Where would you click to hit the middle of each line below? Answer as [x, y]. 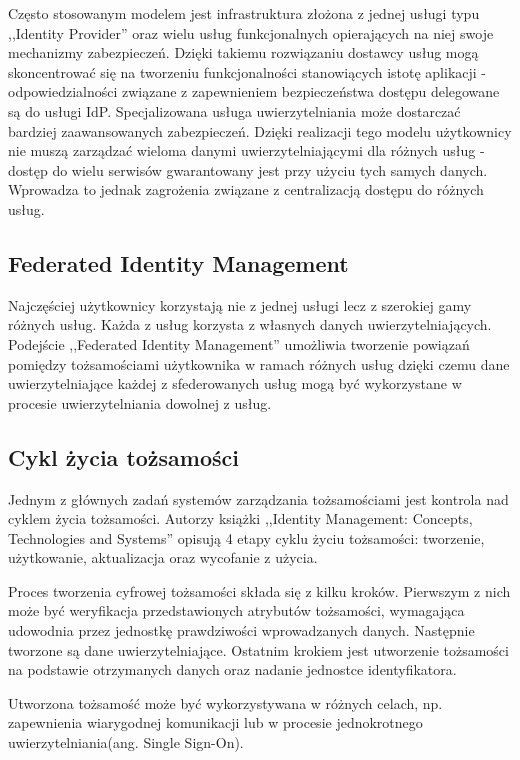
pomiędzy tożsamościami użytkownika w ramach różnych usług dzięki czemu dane [259, 363]
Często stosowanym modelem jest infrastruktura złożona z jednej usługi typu [244, 13]
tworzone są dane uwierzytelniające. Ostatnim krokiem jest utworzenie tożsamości [258, 649]
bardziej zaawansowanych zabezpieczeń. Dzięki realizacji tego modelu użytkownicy [260, 130]
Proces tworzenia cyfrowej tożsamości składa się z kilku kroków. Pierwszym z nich [259, 590]
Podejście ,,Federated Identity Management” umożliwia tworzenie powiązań [239, 343]
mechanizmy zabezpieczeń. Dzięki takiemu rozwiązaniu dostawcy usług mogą [243, 52]
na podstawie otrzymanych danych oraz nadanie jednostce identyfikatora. [232, 669]
